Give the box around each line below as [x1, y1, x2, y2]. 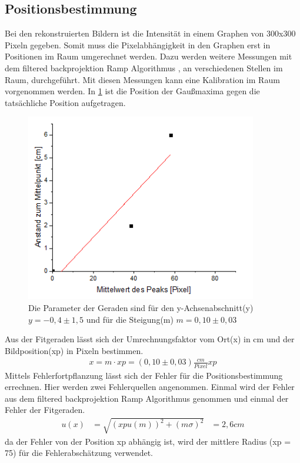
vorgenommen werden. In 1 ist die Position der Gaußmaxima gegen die [5, 85, 260, 97]
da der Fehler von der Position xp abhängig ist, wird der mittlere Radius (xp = [5, 435, 291, 447]
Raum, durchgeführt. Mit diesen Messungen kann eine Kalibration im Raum [5, 73, 280, 85]
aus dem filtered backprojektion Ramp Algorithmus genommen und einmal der [5, 392, 289, 404]
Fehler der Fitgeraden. [5, 404, 85, 416]
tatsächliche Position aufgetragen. [5, 96, 126, 108]
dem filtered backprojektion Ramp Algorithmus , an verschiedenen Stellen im [5, 61, 283, 74]
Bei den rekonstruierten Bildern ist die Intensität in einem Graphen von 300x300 [5, 27, 296, 39]
